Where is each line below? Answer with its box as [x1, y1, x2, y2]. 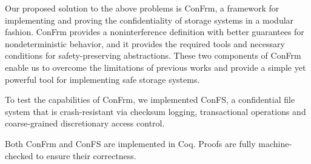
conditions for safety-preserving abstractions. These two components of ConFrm [5, 49, 301, 62]
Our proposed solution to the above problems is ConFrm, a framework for [5, 2, 279, 14]
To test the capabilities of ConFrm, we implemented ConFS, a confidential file [5, 93, 295, 106]
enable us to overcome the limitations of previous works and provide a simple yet [5, 61, 306, 73]
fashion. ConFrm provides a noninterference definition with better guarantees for [5, 25, 304, 38]
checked [5, 149, 33, 162]
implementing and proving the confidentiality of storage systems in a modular [5, 13, 294, 26]
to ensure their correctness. [36, 149, 136, 162]
